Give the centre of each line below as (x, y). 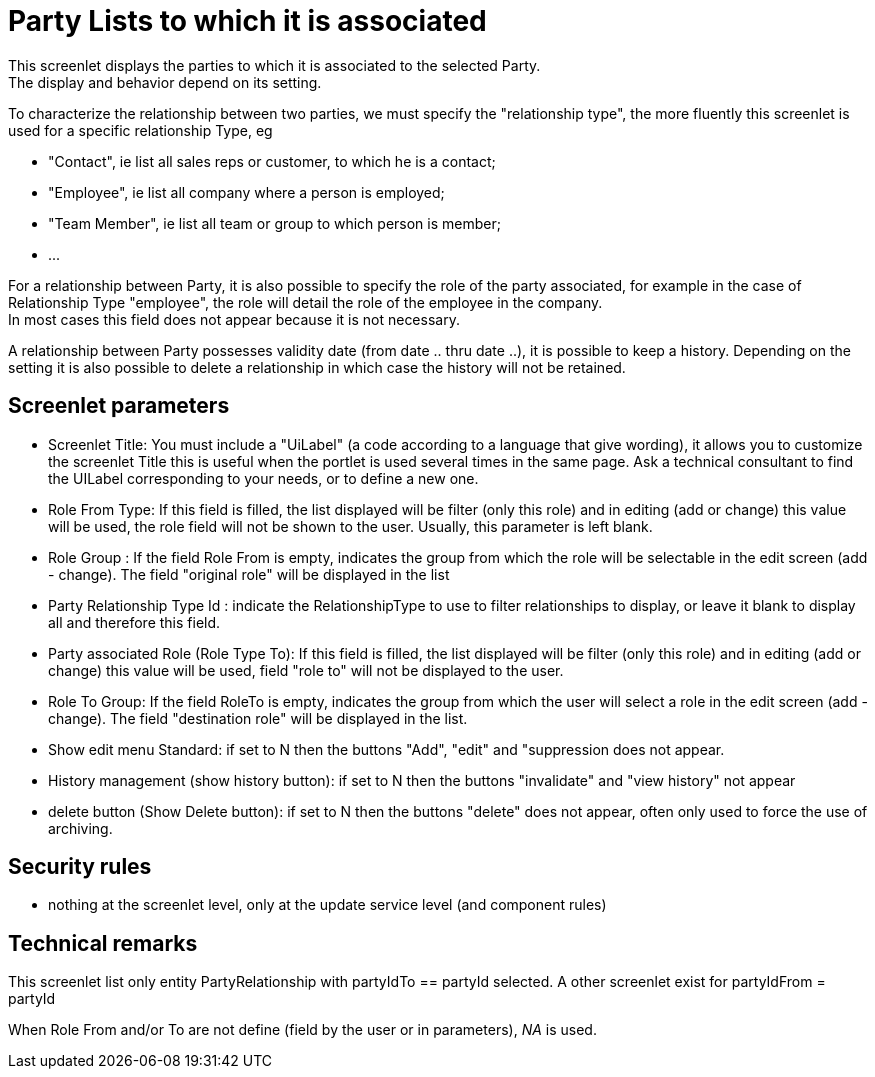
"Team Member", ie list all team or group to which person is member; (274, 223)
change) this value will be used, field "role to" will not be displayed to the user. (306, 670)
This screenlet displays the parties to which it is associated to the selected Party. (274, 65)
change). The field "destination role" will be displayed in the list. (258, 718)
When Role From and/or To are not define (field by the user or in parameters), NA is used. (302, 1030)
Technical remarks (103, 943)
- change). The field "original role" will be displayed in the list (249, 574)
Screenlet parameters (119, 406)
